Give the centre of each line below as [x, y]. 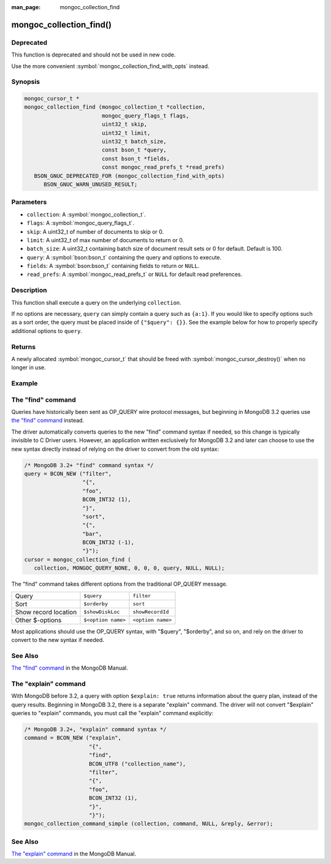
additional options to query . [47, 331]
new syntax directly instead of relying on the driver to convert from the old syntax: [115, 449]
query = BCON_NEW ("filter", [68, 473]
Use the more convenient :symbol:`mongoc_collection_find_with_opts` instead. [110, 66]
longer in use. [29, 367]
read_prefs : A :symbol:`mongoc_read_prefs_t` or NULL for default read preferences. [135, 274]
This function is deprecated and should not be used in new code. [93, 55]
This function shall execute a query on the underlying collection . [97, 302]
